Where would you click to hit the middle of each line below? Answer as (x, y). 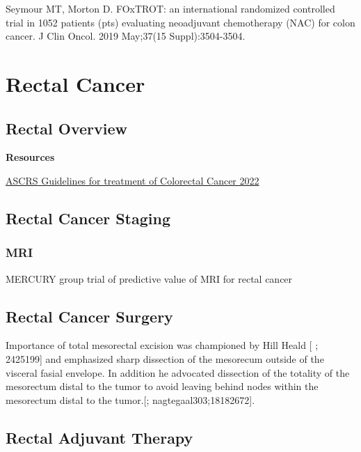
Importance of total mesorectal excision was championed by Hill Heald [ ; (162, 345)
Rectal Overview (66, 128)
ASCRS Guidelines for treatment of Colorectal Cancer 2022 (133, 180)
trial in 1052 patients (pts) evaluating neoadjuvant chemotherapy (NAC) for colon (180, 22)
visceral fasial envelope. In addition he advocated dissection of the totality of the (178, 372)
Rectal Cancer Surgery (89, 316)
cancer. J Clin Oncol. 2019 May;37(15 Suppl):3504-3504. (126, 36)
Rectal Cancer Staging (88, 218)
